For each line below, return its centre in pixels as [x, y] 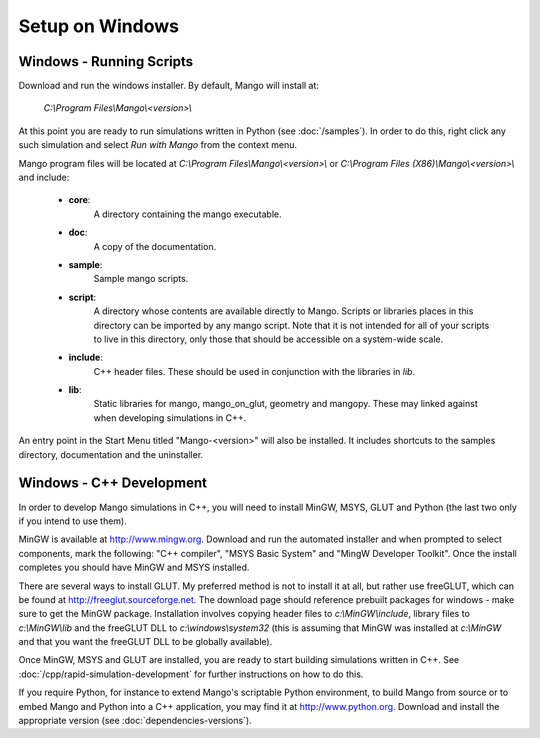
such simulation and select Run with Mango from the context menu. [158, 145]
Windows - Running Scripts [106, 61]
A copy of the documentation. [155, 246]
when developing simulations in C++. [170, 417]
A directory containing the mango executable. [187, 214]
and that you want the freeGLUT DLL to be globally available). [145, 642]
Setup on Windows [99, 26]
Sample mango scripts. [141, 279]
